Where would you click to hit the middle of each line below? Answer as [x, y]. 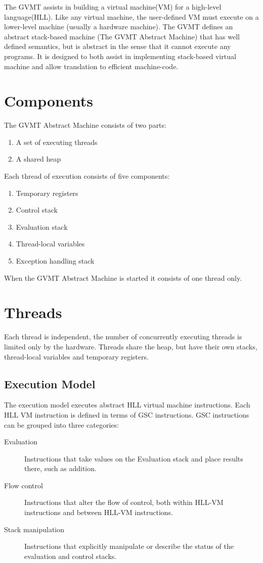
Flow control [24, 485]
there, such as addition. [60, 468]
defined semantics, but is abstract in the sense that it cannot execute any [118, 46]
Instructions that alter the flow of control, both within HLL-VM [124, 502]
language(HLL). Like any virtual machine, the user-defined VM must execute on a [131, 16]
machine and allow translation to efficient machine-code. [91, 66]
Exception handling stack [55, 261]
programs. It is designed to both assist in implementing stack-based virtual [120, 56]
